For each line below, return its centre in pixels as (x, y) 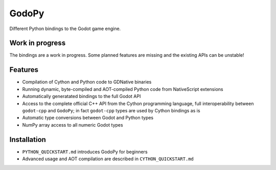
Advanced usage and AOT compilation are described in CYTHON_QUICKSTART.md (108, 159)
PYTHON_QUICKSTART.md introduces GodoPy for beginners (85, 152)
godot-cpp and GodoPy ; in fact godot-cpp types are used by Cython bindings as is (111, 110)
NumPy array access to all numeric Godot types (73, 125)
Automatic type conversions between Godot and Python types (88, 118)
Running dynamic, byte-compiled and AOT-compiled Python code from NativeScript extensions (123, 89)
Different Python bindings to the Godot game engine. (65, 29)
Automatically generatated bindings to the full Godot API (82, 96)
